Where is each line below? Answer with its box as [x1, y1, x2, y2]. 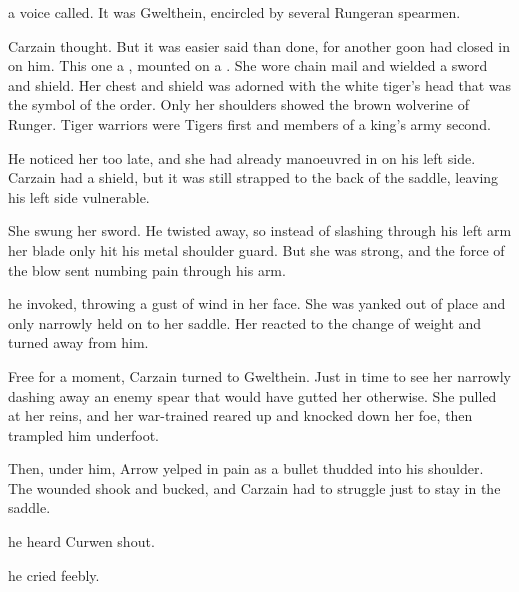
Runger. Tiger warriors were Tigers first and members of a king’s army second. [8, 113, 491, 134]
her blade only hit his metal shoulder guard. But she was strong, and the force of [8, 239, 505, 260]
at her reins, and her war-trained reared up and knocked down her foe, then [8, 405, 473, 426]
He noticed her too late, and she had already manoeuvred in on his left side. [8, 147, 476, 168]
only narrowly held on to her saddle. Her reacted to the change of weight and [8, 312, 482, 333]
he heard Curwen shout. [8, 531, 155, 552]
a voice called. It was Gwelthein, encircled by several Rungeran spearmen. [8, 2, 461, 22]
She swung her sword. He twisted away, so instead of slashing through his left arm [8, 220, 512, 241]
